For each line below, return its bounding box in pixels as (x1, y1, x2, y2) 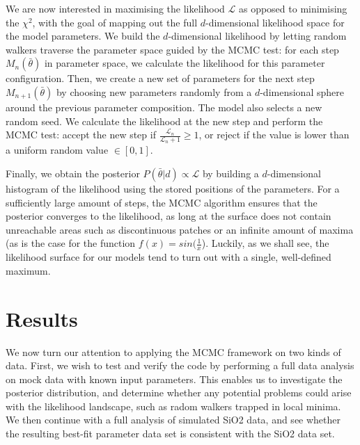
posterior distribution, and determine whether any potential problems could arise (6, 385, 352, 400)
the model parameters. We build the (6, 29, 160, 43)
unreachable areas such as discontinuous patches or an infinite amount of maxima (6, 222, 354, 236)
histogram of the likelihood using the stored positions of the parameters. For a (6, 181, 340, 195)
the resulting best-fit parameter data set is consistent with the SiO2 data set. (6, 426, 335, 441)
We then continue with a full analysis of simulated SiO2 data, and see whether (6, 412, 341, 427)
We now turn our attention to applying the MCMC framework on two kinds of (6, 344, 341, 359)
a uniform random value (6, 143, 109, 157)
